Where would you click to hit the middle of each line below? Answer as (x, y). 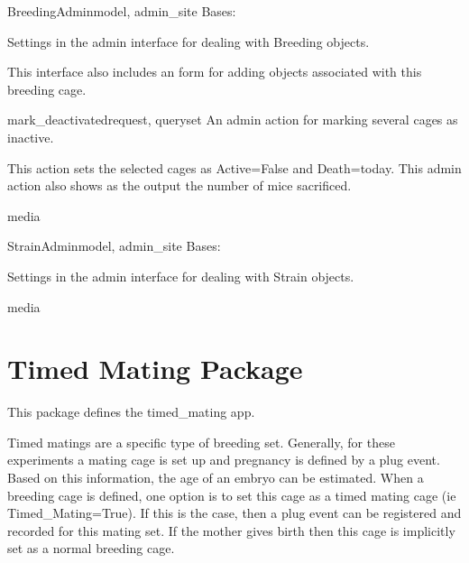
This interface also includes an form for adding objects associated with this (215, 72)
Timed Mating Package (155, 369)
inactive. (31, 137)
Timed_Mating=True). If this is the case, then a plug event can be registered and (234, 513)
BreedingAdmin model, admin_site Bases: (122, 11)
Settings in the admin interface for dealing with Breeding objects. (189, 41)
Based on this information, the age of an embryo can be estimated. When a (216, 478)
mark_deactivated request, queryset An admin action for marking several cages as (233, 120)
